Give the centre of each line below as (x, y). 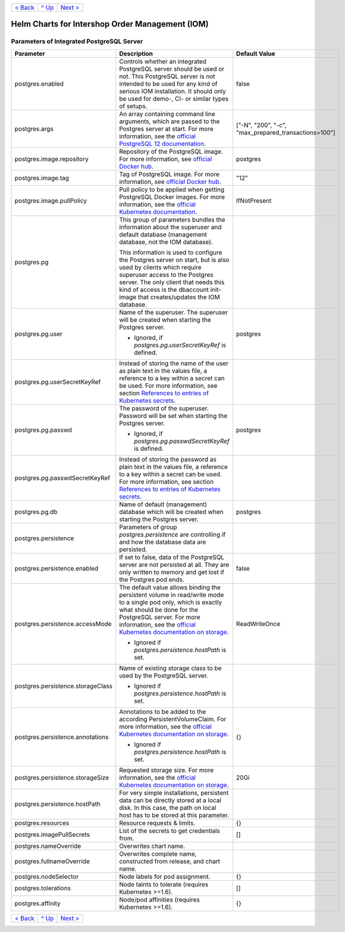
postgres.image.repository (51, 159)
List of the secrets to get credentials (170, 831)
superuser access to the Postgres (166, 275)
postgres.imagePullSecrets (52, 834)
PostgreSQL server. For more (160, 617)
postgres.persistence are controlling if (172, 534)
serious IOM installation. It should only (172, 91)
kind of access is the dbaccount (164, 289)
